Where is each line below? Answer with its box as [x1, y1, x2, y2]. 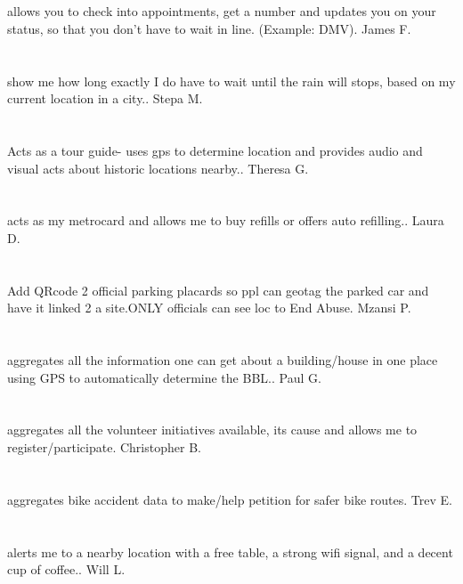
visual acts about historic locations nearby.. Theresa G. [7, 158, 309, 177]
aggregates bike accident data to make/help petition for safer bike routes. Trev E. [7, 490, 452, 508]
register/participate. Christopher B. [7, 438, 201, 457]
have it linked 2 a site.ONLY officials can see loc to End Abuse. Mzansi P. [7, 298, 411, 317]
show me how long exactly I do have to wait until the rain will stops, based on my [7, 71, 456, 90]
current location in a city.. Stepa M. [7, 89, 203, 108]
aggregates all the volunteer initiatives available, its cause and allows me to [7, 420, 418, 439]
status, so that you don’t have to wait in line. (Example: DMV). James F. [7, 19, 411, 37]
